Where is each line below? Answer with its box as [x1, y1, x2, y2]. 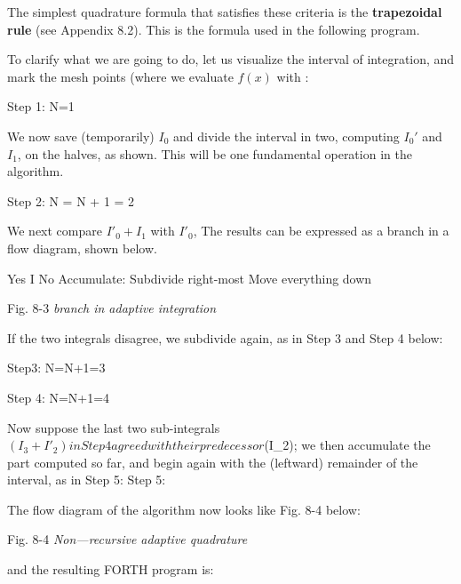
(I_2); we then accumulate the [264, 436, 431, 454]
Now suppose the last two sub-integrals [7, 418, 220, 436]
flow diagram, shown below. [7, 238, 157, 257]
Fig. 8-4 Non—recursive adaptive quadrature [7, 530, 248, 548]
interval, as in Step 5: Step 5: [7, 470, 166, 489]
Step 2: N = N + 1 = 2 [7, 191, 135, 210]
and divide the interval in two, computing [173, 126, 400, 145]
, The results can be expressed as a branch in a [193, 221, 449, 240]
